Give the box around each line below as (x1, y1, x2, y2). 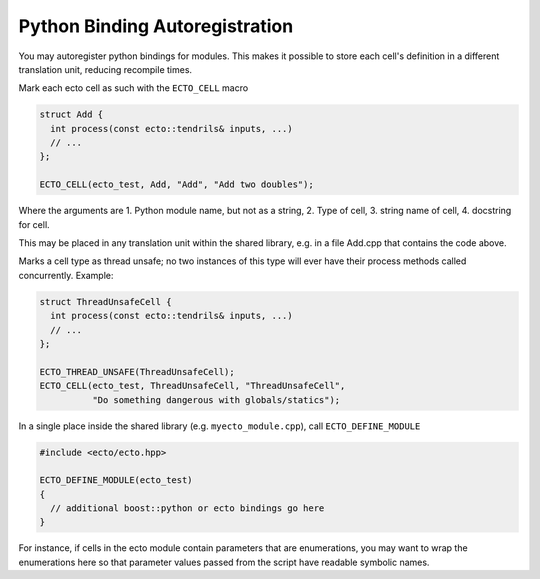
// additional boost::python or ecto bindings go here (50, 503, 325, 514)
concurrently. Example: (18, 269, 114, 281)
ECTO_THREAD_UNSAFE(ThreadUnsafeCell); (39, 366, 235, 377)
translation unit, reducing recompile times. (18, 63, 193, 75)
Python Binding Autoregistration (18, 15, 294, 37)
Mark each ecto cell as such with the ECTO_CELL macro (18, 82, 249, 94)
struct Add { (39, 109, 104, 120)
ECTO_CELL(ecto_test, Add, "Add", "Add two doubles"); (39, 179, 314, 190)
